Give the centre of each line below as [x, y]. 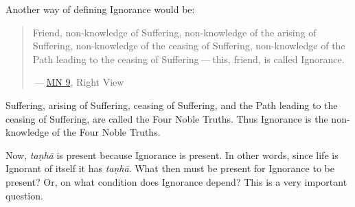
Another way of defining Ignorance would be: [100, 9]
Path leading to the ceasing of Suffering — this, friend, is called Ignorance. [188, 59]
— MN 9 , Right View [79, 82]
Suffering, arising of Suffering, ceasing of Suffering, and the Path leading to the [172, 105]
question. [24, 195]
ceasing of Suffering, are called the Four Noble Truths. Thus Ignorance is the [167, 118]
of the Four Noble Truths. [106, 132]
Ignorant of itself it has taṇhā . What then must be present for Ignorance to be [170, 168]
